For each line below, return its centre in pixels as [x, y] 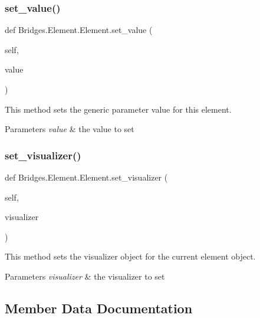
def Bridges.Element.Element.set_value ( [79, 30]
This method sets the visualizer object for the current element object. [130, 256]
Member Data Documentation [99, 308]
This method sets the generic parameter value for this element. [118, 109]
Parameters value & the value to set [70, 129]
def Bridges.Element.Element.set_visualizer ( [86, 177]
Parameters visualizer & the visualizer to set [85, 276]
